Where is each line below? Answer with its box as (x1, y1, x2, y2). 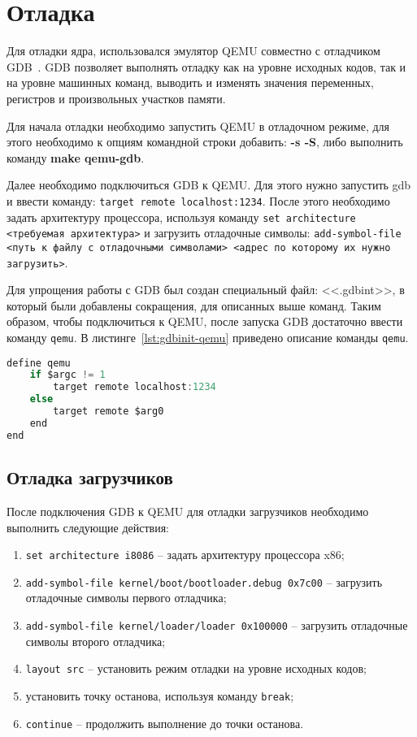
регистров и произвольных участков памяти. (7, 89, 226, 106)
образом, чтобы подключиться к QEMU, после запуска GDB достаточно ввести (7, 313, 403, 330)
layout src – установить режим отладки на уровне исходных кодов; (25, 660, 367, 677)
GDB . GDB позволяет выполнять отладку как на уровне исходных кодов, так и (7, 58, 406, 75)
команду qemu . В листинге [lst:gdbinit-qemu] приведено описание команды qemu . (7, 328, 409, 345)
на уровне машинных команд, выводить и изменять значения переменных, (7, 74, 374, 91)
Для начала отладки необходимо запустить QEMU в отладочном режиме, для (7, 117, 390, 134)
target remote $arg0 (53, 405, 164, 418)
